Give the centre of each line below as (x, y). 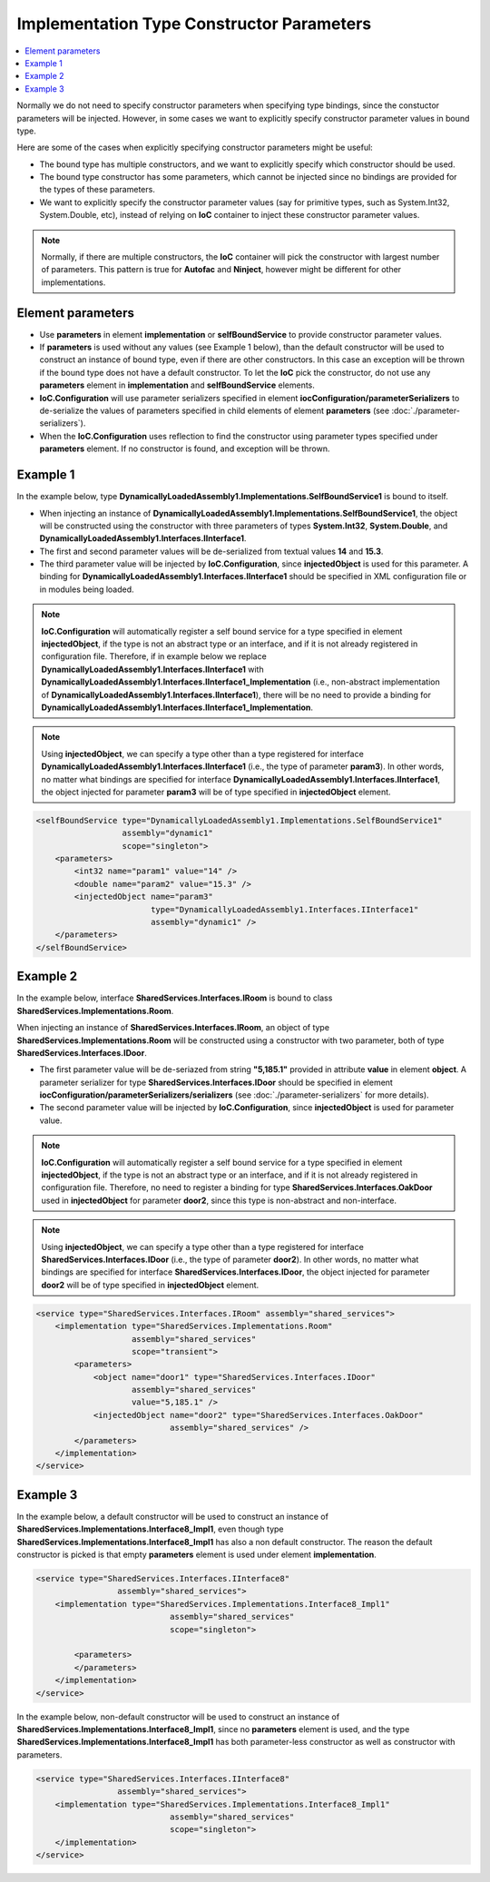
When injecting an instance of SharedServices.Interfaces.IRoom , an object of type (173, 1028)
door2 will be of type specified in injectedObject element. (150, 1285)
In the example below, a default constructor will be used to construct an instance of (172, 1516)
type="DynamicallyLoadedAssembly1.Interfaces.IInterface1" (284, 909)
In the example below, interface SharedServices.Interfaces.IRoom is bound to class (175, 998)
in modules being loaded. (87, 589)
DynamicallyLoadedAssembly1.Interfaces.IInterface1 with (152, 669)
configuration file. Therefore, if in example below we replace (154, 656)
